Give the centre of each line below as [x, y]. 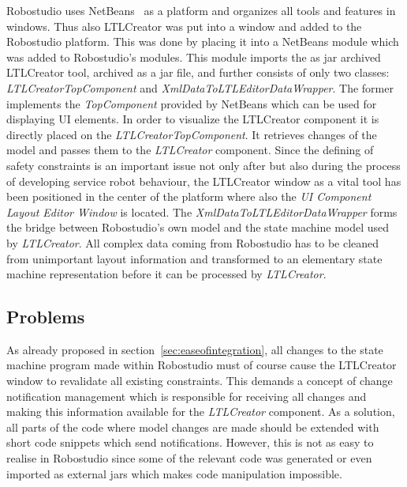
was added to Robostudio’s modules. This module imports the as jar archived [194, 57]
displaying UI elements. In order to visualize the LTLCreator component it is [193, 119]
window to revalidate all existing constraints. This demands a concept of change [200, 381]
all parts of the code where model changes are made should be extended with [193, 427]
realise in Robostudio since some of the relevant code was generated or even [189, 458]
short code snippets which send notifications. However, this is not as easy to [190, 442]
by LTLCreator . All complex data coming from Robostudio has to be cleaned [193, 242]
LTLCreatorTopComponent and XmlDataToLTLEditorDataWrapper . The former [200, 87]
